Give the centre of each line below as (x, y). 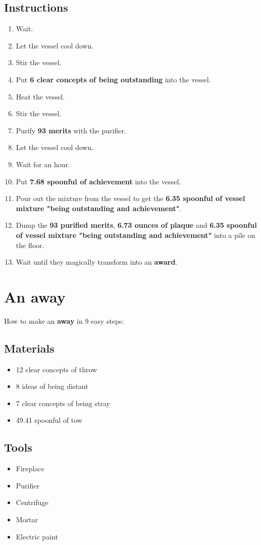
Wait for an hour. (43, 164)
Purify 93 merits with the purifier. (71, 130)
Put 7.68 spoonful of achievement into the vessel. (98, 181)
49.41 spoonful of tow (49, 420)
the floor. (30, 245)
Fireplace (30, 468)
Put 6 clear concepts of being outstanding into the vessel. (113, 79)
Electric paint (37, 536)
